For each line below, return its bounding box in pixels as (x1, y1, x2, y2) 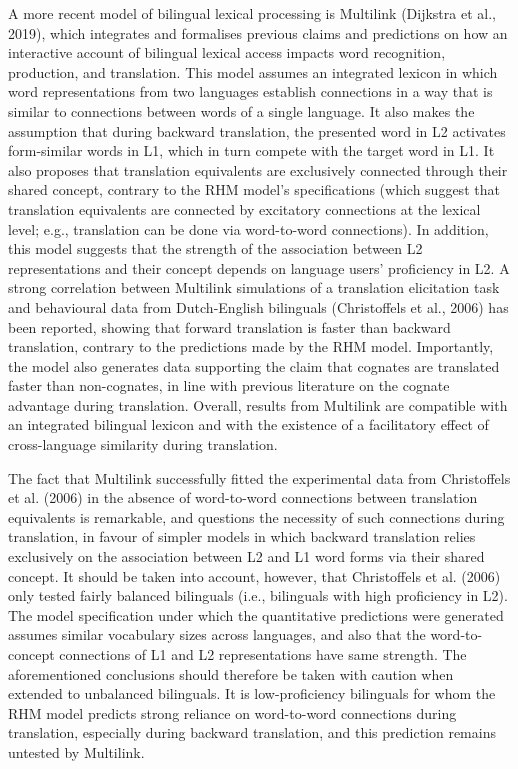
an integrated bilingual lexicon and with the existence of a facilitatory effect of (8, 414, 489, 435)
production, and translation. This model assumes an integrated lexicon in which (8, 61, 498, 82)
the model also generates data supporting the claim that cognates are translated (8, 355, 500, 376)
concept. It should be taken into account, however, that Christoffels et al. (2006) (8, 565, 501, 586)
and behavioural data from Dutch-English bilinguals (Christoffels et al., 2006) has (8, 296, 509, 317)
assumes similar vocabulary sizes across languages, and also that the (8, 624, 426, 645)
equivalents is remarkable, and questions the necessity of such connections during (8, 506, 505, 527)
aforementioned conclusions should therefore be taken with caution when (8, 663, 454, 684)
